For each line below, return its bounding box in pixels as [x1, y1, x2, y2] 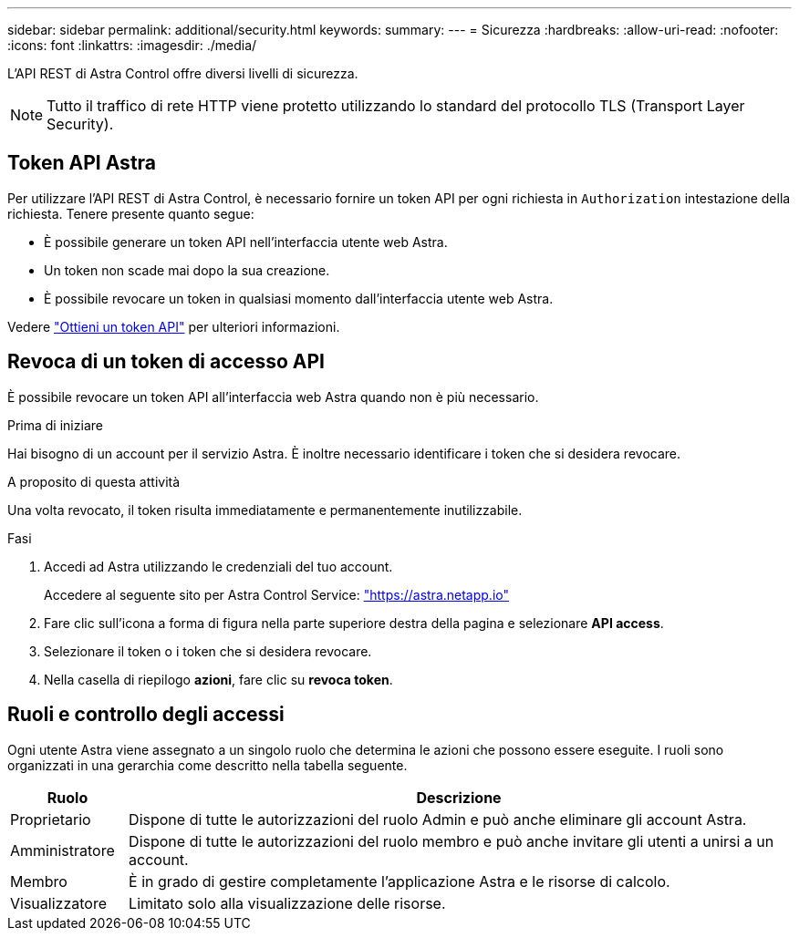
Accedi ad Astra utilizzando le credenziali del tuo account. [44, 558, 393, 574]
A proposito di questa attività [7, 473, 181, 490]
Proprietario [10, 809, 91, 829]
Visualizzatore [10, 893, 107, 912]
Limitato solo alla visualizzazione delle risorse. [129, 893, 446, 912]
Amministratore [10, 840, 115, 860]
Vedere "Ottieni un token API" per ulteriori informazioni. [7, 318, 340, 335]
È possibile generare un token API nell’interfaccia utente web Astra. [44, 233, 448, 250]
